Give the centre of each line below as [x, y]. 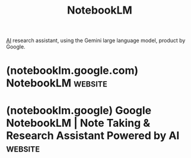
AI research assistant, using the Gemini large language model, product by [96, 41]
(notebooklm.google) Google [79, 110]
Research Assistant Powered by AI [93, 135]
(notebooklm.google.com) [72, 71]
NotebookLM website [57, 83]
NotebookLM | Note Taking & [78, 123]
